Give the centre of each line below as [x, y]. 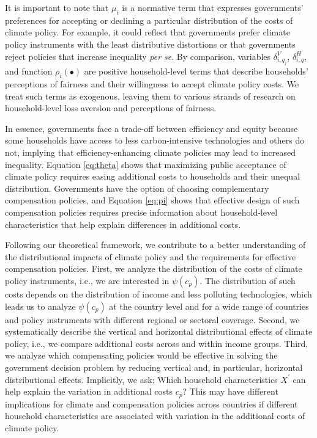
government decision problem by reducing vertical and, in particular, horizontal [154, 367]
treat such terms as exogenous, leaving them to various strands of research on [150, 96]
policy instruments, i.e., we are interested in [87, 280]
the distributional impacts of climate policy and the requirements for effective [151, 256]
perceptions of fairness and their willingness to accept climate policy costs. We [152, 84]
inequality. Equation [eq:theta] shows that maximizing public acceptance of [146, 164]
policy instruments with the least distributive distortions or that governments [150, 44]
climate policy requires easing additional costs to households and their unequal [153, 176]
